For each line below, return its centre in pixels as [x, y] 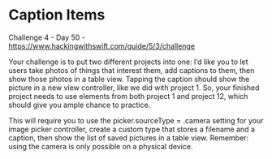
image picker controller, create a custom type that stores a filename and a [132, 129]
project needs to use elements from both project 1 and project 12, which [128, 96]
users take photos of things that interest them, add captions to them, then [132, 70]
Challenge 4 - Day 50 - [47, 37]
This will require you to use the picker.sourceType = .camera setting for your [136, 120]
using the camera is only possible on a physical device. [101, 146]
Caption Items [57, 15]
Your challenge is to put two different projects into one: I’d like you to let [129, 62]
